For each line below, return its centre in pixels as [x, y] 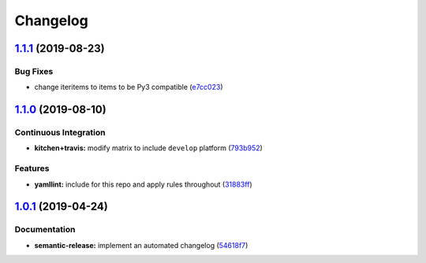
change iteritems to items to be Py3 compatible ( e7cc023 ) [129, 87]
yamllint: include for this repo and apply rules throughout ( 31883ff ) [143, 184]
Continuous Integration [60, 132]
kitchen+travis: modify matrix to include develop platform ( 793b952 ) [149, 148]
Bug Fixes [34, 71]
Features [32, 169]
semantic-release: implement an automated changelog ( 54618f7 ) [141, 245]
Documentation [45, 230]
